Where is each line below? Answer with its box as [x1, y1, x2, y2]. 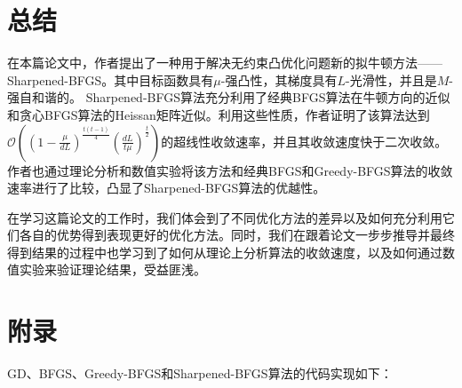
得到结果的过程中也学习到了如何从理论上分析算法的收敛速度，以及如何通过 [7, 242, 442, 261]
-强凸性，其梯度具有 [220, 70, 338, 89]
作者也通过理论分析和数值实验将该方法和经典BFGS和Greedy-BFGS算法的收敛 [7, 161, 453, 179]
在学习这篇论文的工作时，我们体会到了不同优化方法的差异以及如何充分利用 [7, 208, 442, 226]
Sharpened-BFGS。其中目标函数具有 [7, 70, 214, 89]
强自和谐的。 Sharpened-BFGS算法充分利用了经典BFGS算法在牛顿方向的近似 [7, 88, 450, 107]
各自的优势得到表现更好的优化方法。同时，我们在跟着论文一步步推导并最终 [19, 226, 455, 244]
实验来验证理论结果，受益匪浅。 [19, 260, 206, 279]
